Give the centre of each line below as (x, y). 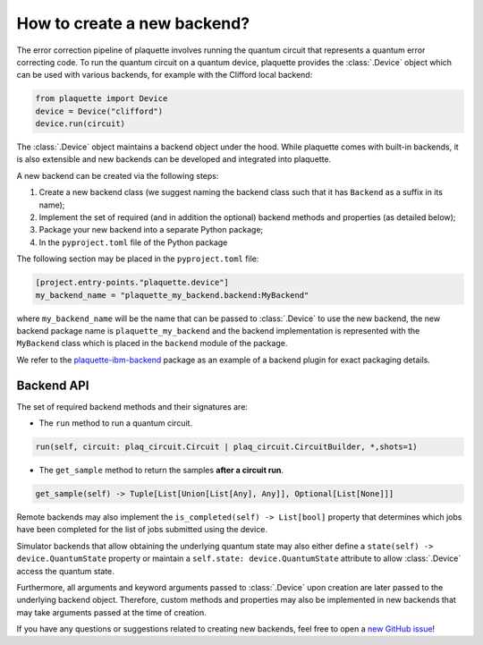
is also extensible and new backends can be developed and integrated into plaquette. (174, 159)
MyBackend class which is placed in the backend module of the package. (152, 344)
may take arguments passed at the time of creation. (112, 612)
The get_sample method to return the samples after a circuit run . (161, 470)
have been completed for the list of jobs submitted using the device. (142, 530)
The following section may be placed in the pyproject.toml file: (138, 259)
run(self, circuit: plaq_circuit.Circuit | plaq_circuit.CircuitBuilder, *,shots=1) (226, 447)
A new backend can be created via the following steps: (118, 175)
